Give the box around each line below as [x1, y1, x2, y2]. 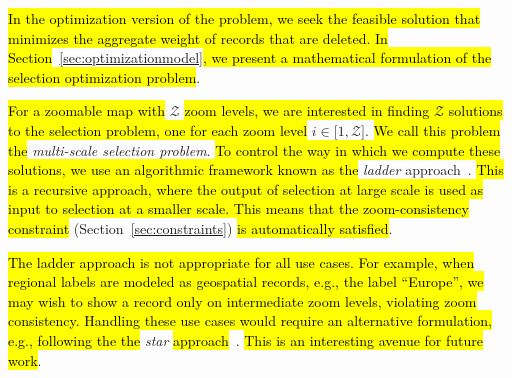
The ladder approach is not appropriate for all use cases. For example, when [8, 251, 475, 272]
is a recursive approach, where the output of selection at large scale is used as [8, 178, 484, 199]
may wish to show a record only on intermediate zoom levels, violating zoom [8, 290, 477, 311]
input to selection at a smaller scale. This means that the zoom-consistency [8, 198, 469, 219]
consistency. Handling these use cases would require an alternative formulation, [8, 310, 493, 331]
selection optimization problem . [8, 66, 201, 87]
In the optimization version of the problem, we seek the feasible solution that [8, 8, 481, 28]
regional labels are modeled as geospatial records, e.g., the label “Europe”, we [8, 271, 484, 292]
